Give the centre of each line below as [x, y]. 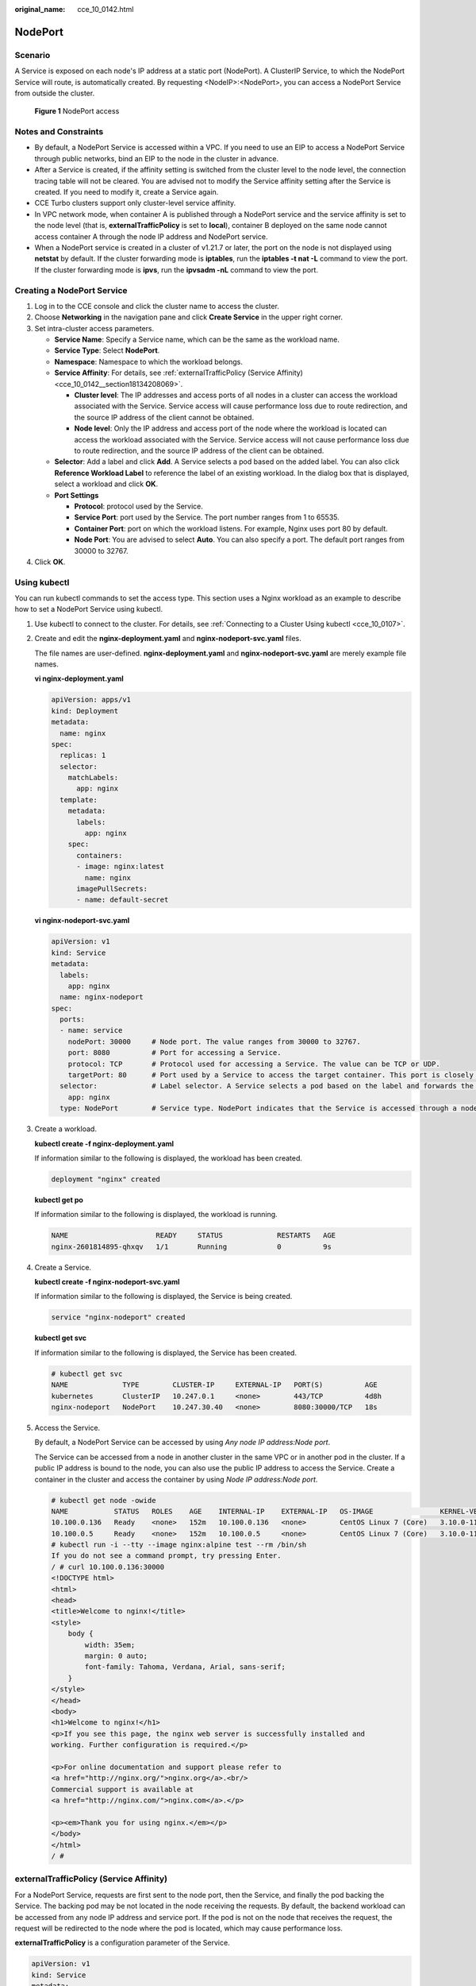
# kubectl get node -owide [104, 1500]
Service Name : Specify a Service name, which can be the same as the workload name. [197, 340]
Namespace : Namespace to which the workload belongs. [149, 361]
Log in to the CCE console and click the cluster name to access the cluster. [157, 306]
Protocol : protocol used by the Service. [139, 506]
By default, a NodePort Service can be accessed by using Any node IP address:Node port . [182, 1443]
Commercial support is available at [123, 1789]
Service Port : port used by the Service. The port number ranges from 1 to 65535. [207, 517]
